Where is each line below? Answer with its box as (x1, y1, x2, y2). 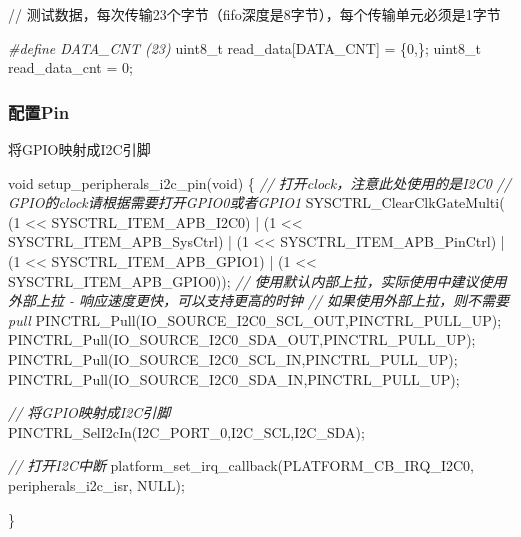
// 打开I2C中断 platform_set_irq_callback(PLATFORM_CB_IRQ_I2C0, (8, 455, 474, 476)
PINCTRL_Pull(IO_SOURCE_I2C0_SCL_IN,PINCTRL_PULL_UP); (8, 348, 458, 369)
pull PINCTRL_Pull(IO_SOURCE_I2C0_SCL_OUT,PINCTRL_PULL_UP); (8, 309, 502, 330)
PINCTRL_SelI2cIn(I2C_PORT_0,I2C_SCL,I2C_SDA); (8, 421, 365, 442)
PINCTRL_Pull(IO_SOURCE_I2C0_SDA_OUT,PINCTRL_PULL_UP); (8, 329, 476, 350)
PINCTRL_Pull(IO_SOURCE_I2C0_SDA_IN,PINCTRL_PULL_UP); (8, 368, 460, 389)
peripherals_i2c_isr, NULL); (8, 474, 185, 495)
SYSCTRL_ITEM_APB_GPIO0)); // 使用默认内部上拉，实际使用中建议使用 (8, 270, 507, 291)
